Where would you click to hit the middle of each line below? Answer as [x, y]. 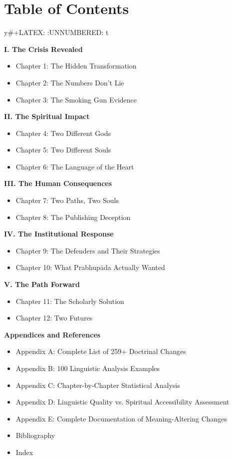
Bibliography [35, 435]
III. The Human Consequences [58, 183]
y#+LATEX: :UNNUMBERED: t [56, 32]
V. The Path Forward [42, 284]
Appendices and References [52, 334]
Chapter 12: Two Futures [54, 318]
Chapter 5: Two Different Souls [63, 150]
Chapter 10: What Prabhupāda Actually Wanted [90, 267]
